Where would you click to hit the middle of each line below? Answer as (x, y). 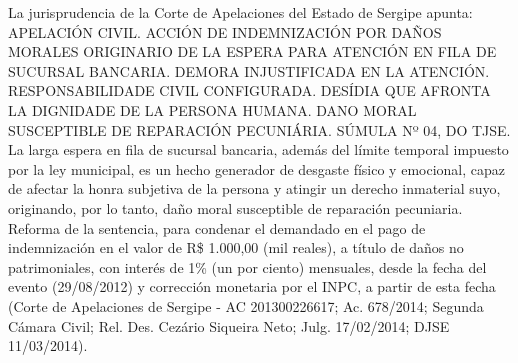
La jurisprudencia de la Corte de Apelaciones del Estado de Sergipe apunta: (240, 12)
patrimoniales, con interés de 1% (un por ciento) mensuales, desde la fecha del (247, 266)
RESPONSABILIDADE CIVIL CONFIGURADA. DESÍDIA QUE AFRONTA (249, 90)
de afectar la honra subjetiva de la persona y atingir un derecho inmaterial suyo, (254, 188)
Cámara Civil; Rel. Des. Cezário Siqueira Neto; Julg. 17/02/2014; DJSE (229, 325)
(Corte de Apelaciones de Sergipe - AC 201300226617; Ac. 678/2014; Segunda (246, 305)
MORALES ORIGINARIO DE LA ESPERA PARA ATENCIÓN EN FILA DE (252, 51)
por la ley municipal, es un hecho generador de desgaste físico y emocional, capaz (256, 168)
